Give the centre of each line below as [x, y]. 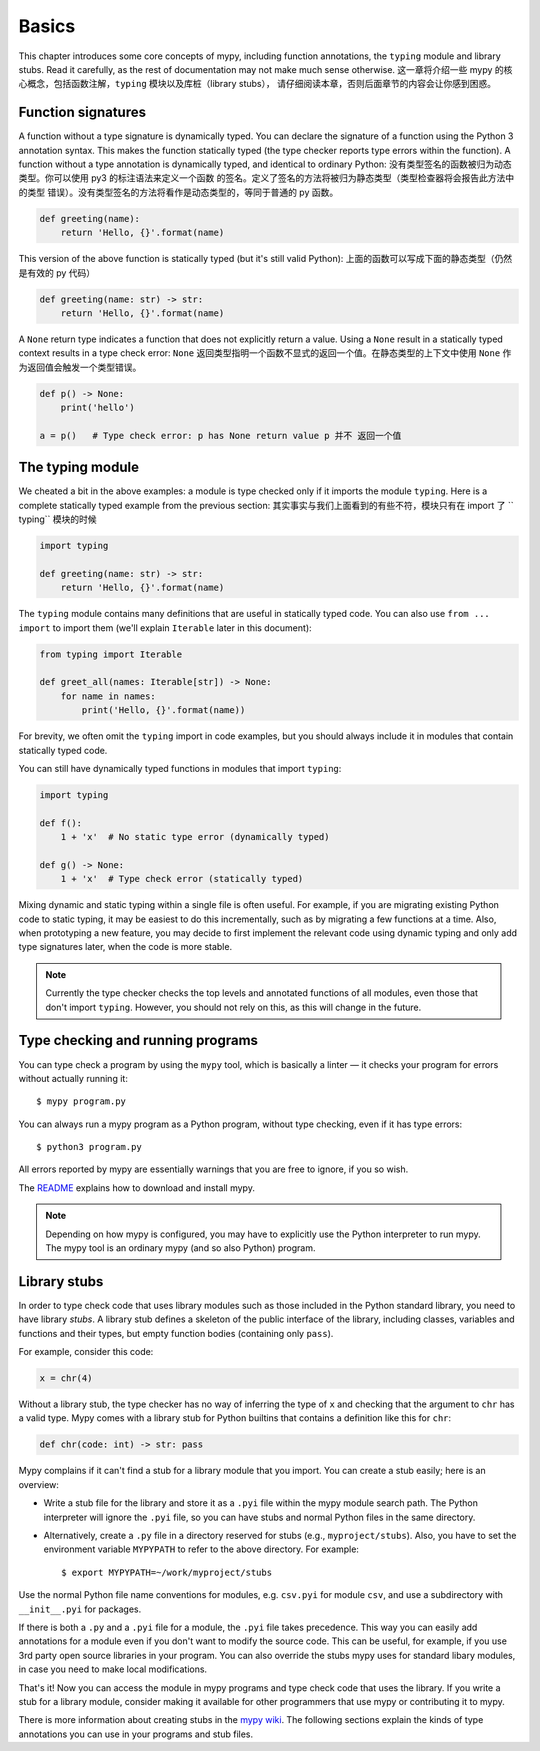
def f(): [61, 823]
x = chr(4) [66, 1378]
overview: [39, 1484]
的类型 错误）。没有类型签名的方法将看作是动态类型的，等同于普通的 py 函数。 [178, 192]
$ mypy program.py [81, 1101]
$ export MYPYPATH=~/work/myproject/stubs [167, 1572]
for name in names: [108, 696]
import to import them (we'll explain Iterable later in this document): [165, 627]
